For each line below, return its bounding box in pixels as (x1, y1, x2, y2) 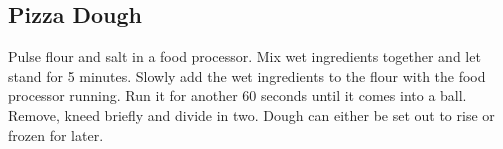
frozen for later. (8, 124, 104, 145)
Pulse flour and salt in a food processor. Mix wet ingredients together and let (8, 46, 481, 67)
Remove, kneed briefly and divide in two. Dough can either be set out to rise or (8, 104, 495, 125)
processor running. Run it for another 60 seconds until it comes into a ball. (8, 85, 467, 106)
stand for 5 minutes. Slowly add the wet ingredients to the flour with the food (8, 65, 486, 86)
